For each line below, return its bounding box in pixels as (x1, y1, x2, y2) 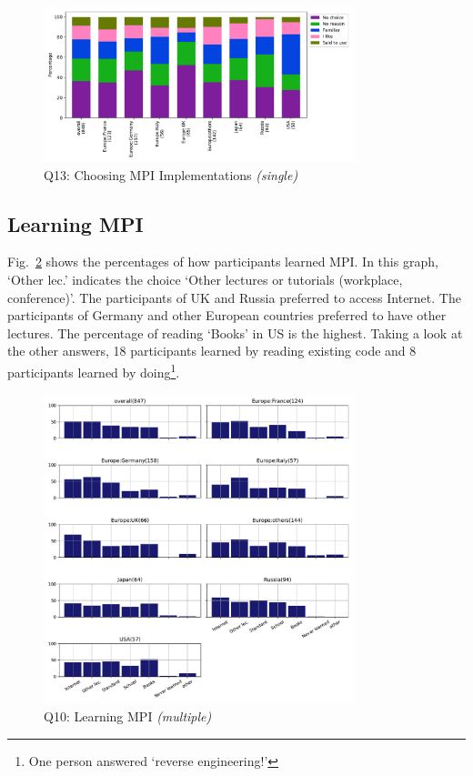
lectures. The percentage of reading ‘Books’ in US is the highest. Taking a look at (7, 323, 463, 342)
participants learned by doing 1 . (7, 360, 180, 381)
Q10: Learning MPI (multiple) (44, 707, 212, 726)
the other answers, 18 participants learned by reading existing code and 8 (7, 341, 417, 360)
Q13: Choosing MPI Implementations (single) (44, 165, 298, 184)
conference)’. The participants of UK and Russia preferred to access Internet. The (7, 287, 461, 307)
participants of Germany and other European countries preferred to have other (7, 306, 447, 325)
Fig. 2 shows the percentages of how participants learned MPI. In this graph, (7, 252, 438, 271)
